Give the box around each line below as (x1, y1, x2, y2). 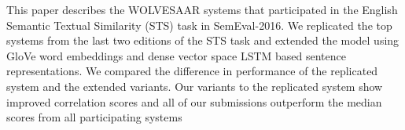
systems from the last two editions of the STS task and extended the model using (6, 32, 399, 49)
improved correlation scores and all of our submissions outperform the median (6, 93, 382, 110)
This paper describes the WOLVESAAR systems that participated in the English (6, 2, 398, 17)
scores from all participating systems (6, 109, 182, 125)
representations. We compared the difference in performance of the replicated (6, 63, 378, 79)
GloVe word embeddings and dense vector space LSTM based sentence (6, 47, 346, 63)
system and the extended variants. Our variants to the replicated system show (6, 78, 383, 94)
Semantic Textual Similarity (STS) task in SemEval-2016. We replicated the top (6, 16, 392, 33)
